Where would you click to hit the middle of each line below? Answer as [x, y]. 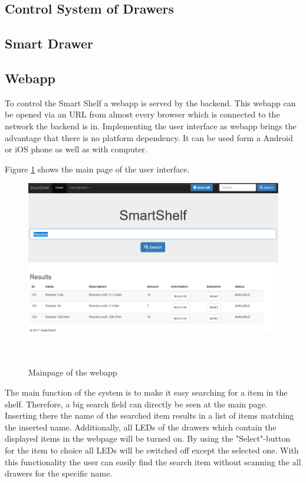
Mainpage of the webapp [73, 372]
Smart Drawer [49, 43]
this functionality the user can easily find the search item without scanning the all [153, 461]
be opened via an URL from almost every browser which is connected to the [142, 114]
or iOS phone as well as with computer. [76, 149]
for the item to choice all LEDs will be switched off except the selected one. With [152, 450]
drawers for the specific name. [59, 473]
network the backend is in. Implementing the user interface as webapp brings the [151, 125]
